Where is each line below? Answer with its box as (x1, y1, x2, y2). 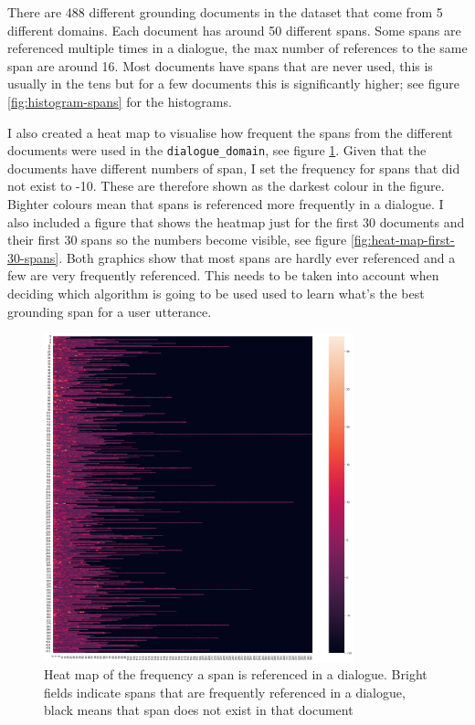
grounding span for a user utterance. (7, 301, 212, 320)
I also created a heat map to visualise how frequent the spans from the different (7, 122, 453, 142)
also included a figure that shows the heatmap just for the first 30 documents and (7, 212, 465, 231)
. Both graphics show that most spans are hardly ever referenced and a (58, 247, 456, 267)
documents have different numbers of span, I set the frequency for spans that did (7, 158, 460, 177)
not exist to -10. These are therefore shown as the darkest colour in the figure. (7, 176, 445, 195)
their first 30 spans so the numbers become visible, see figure (7, 230, 347, 249)
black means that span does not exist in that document (44, 700, 354, 720)
